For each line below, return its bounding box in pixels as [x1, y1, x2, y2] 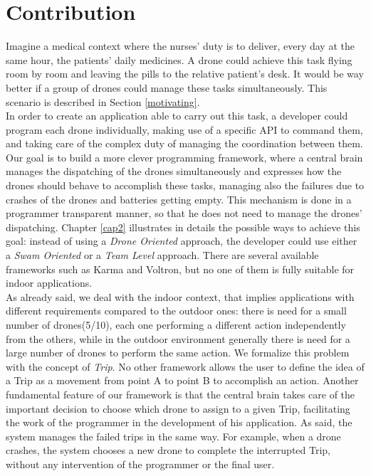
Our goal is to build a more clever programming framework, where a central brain [6, 149, 363, 164]
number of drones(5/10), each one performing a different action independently [6, 317, 346, 332]
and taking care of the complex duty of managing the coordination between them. [6, 136, 363, 151]
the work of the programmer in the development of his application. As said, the [6, 415, 352, 430]
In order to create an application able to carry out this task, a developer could [6, 108, 348, 123]
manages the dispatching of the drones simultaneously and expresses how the [6, 164, 342, 179]
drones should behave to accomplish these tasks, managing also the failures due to [6, 178, 365, 193]
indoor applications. [6, 275, 93, 290]
